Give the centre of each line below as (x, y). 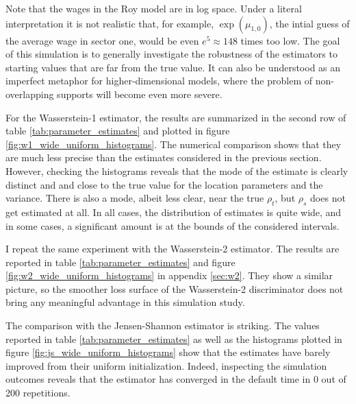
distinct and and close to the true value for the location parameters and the (164, 184)
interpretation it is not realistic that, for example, (110, 23)
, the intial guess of (309, 23)
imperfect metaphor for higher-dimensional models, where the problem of (159, 81)
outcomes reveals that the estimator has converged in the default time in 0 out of (176, 379)
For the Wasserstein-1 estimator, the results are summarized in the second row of (176, 117)
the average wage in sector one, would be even (102, 40)
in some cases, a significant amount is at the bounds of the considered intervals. (173, 225)
